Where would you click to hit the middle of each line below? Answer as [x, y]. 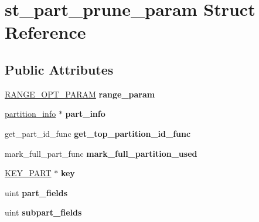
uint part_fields [36, 192]
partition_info [30, 114]
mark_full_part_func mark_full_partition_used [101, 153]
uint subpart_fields [43, 212]
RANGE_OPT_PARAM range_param [80, 94]
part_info [85, 114]
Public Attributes [59, 69]
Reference [45, 32]
